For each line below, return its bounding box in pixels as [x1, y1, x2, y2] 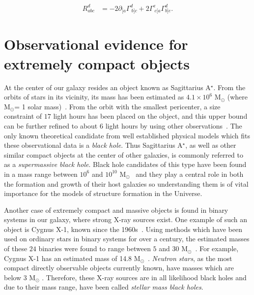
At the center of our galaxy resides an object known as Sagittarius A [4, 82, 211, 92]
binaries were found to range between [38, 243, 151, 254]
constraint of [4, 111, 42, 121]
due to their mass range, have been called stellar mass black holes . [4, 282, 203, 292]
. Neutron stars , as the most [148, 253, 232, 263]
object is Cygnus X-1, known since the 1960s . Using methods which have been [4, 224, 242, 234]
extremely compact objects [4, 53, 190, 73]
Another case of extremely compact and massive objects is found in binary [4, 204, 228, 215]
